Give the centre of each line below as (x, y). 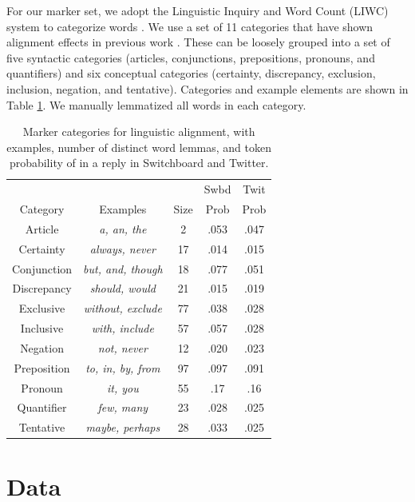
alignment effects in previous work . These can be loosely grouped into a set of (198, 42)
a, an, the (123, 228)
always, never (123, 248)
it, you (123, 387)
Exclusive (42, 308)
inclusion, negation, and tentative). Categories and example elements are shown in (207, 88)
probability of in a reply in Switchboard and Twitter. (139, 163)
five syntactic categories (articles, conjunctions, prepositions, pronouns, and (191, 57)
